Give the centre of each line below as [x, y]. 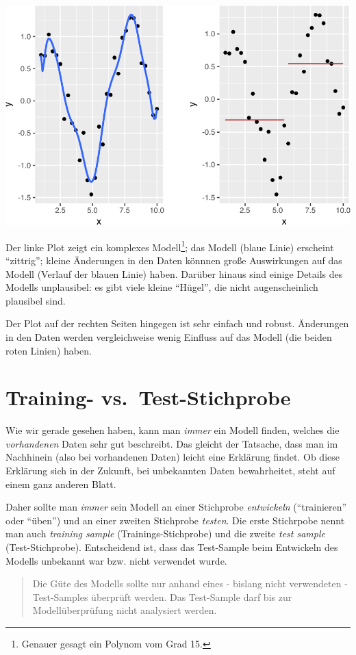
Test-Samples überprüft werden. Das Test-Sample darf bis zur [162, 596]
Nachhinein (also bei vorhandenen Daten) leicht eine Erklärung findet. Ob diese [173, 457]
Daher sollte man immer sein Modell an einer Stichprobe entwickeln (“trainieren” [176, 507]
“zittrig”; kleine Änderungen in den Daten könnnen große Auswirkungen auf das [174, 260]
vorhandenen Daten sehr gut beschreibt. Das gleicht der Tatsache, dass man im [172, 443]
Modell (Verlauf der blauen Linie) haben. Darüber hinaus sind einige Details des [174, 273]
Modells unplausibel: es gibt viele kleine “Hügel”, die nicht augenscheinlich [162, 287]
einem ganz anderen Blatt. [61, 484]
